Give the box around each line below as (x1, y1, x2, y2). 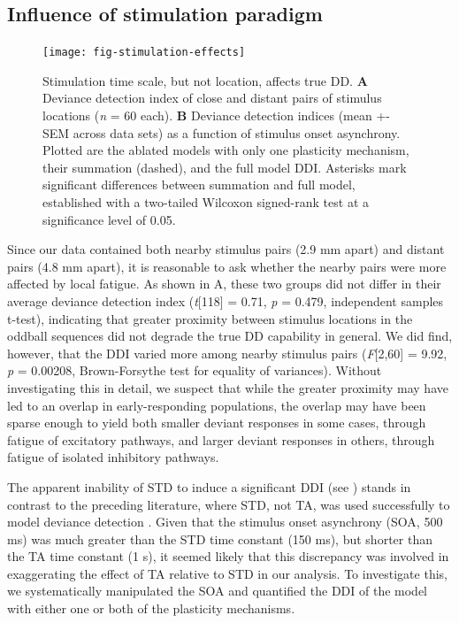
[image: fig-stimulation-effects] (42, 46, 246, 59)
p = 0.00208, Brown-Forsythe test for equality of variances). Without (7, 361, 382, 380)
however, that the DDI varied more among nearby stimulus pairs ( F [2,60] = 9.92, (7, 343, 448, 362)
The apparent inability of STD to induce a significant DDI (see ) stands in (7, 477, 411, 496)
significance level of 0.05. (42, 210, 176, 228)
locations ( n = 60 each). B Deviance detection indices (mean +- (42, 106, 390, 125)
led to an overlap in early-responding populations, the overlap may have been (7, 396, 426, 414)
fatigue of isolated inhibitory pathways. (7, 448, 219, 466)
